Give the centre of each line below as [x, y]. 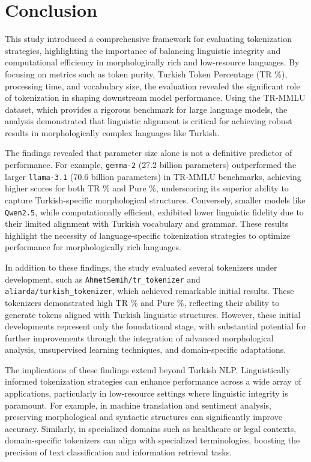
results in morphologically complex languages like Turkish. [112, 132]
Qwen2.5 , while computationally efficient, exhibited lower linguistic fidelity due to [154, 211]
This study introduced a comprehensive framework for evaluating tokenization [149, 39]
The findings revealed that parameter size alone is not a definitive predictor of [149, 153]
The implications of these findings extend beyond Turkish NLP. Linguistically [148, 369]
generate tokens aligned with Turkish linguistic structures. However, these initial [153, 314]
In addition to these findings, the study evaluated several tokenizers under [141, 267]
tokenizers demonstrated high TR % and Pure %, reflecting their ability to [142, 302]
